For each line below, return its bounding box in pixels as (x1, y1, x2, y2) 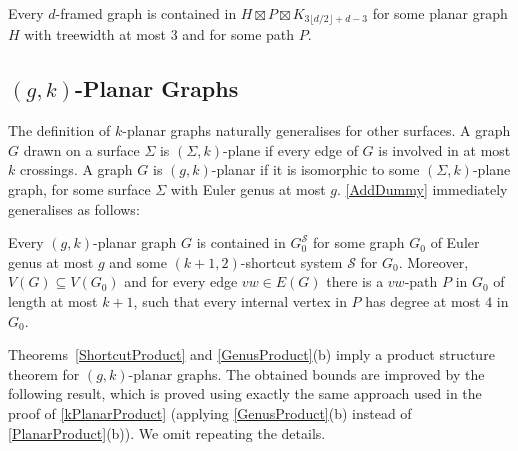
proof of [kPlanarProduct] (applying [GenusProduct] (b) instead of (8, 402, 412, 423)
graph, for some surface (8, 179, 151, 200)
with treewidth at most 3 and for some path (24, 24, 295, 45)
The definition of (8, 120, 111, 141)
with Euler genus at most (170, 179, 326, 200)
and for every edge (124, 271, 238, 292)
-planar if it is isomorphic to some (211, 159, 420, 180)
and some (109, 251, 167, 272)
